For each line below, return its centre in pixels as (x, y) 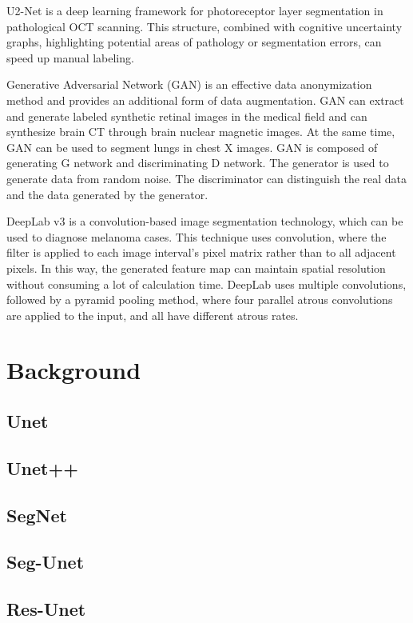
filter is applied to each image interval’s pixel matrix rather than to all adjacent (201, 252)
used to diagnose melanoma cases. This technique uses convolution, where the (197, 236)
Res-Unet (46, 609)
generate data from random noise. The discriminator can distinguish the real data (207, 178)
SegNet (37, 515)
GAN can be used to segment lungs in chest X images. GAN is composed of (192, 147)
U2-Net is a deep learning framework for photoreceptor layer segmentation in (195, 10)
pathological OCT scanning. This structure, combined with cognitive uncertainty (205, 26)
